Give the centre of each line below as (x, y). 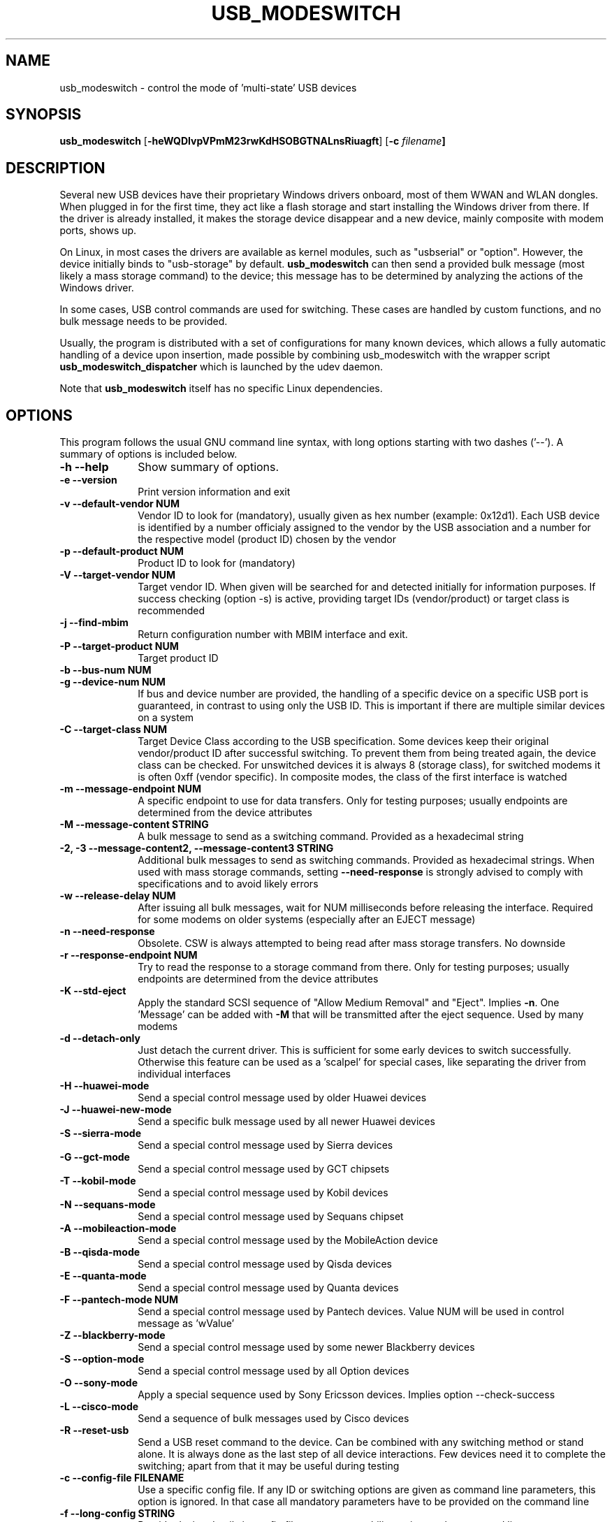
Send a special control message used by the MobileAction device (288, 1240)
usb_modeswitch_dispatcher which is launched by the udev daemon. (221, 367)
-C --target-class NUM (114, 730)
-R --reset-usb (94, 1430)
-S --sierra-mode (101, 1133)
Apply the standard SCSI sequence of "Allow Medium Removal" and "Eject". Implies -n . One (349, 1003)
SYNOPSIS (44, 115)
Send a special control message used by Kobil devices (263, 1193)
